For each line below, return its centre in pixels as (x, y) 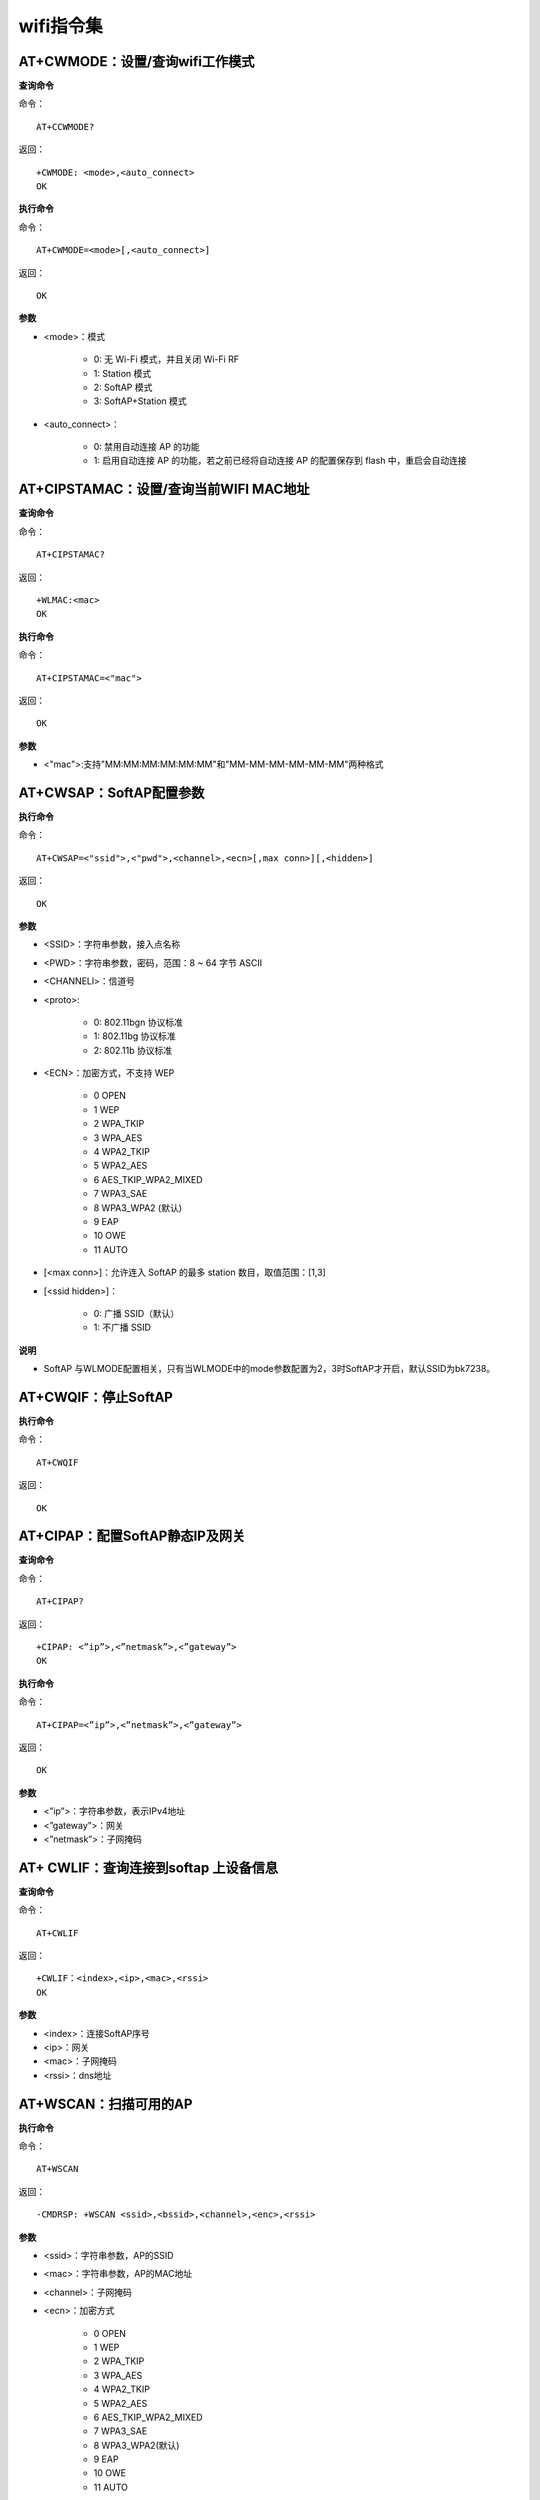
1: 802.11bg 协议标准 (135, 1036)
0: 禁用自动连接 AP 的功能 (146, 447)
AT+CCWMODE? (65, 126)
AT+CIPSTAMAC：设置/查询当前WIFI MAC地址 (164, 489)
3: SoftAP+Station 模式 (140, 401)
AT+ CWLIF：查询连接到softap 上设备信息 (148, 1867)
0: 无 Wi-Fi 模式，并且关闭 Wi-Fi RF (166, 359)
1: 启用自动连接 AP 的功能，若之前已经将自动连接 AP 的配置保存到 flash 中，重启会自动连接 (280, 461)
